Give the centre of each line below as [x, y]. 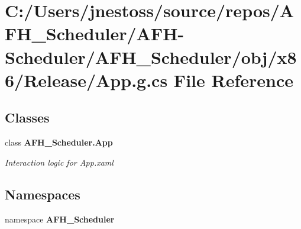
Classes [27, 117]
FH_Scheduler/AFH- [95, 33]
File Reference [233, 80]
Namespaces [43, 194]
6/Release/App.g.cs [86, 80]
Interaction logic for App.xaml [59, 162]
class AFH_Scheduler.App [59, 142]
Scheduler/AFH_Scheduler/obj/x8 [151, 57]
